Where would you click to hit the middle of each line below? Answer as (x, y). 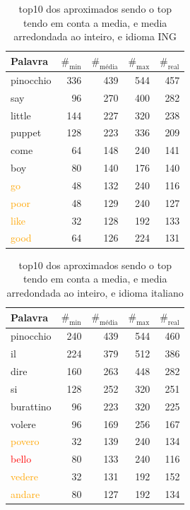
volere (23, 423)
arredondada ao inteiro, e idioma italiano (95, 292)
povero (25, 441)
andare (25, 493)
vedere (24, 476)
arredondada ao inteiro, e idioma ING (95, 36)
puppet (26, 132)
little (21, 115)
